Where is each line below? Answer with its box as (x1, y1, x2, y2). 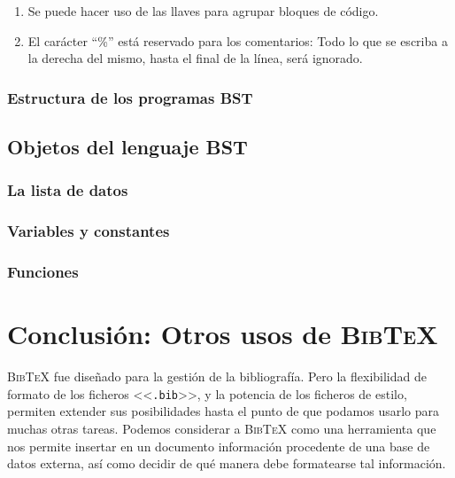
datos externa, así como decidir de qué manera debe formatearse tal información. (7, 454, 446, 473)
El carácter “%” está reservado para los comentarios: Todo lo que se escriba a (27, 31, 448, 50)
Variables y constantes (7, 220, 170, 242)
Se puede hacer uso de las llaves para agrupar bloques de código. (27, 2, 379, 20)
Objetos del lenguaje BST (7, 133, 248, 161)
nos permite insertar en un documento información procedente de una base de (7, 436, 430, 455)
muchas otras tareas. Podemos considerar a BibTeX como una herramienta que (7, 419, 436, 437)
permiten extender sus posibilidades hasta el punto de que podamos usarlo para (7, 402, 439, 420)
